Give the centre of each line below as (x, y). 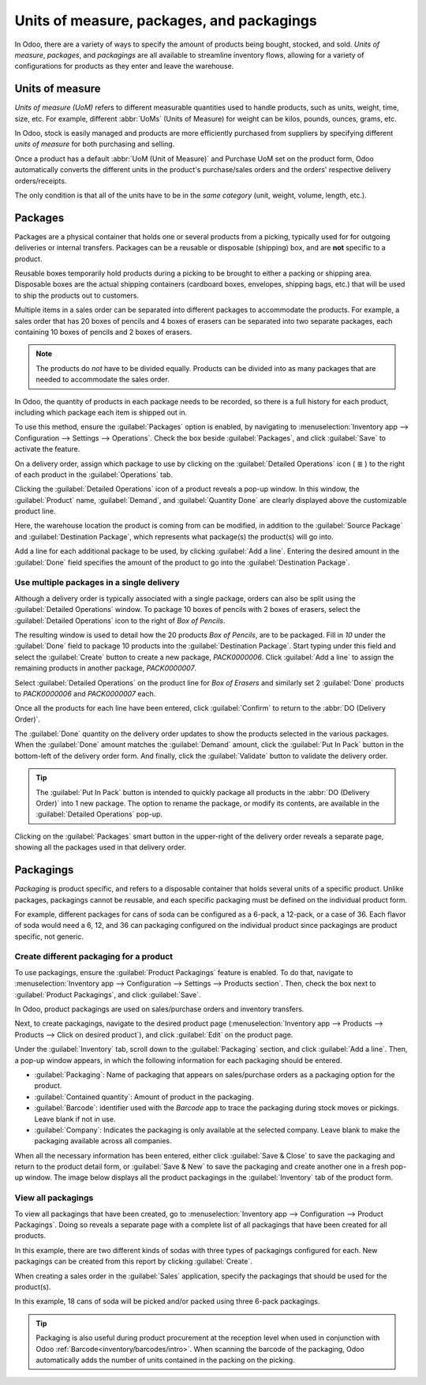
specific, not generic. (49, 936)
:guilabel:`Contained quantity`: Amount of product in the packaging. (144, 1097)
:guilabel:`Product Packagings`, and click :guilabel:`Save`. (108, 994)
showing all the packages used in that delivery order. (101, 847)
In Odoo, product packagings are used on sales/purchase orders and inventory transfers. (159, 1009)
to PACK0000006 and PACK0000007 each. (85, 693)
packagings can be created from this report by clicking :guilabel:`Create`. (133, 1261)
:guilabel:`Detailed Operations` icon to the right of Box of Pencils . (120, 621)
